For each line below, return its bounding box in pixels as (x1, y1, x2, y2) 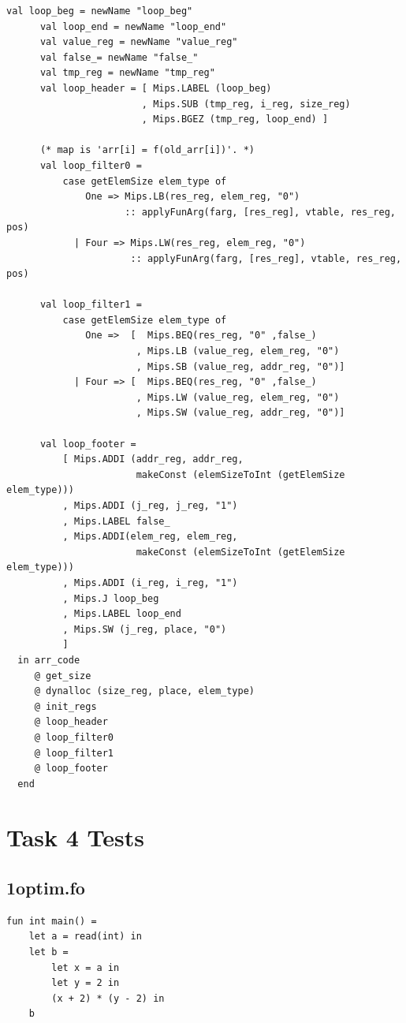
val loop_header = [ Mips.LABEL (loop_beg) (39, 82, 272, 94)
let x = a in (51, 961, 120, 973)
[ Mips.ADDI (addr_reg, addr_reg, (62, 454, 244, 465)
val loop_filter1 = (39, 299, 142, 311)
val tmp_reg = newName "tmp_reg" (39, 67, 215, 79)
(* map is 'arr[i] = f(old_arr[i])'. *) (39, 144, 255, 156)
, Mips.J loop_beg (62, 592, 159, 604)
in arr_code (17, 654, 80, 666)
